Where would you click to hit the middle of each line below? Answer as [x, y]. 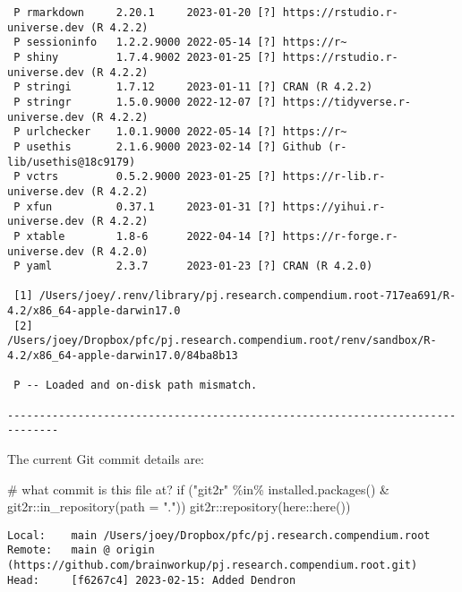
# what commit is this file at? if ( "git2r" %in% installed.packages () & [198, 489]
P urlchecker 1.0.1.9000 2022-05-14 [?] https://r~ [180, 132]
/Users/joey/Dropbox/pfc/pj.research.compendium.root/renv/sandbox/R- [222, 341]
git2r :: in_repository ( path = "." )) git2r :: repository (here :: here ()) [179, 506]
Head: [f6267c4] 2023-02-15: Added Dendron [152, 580]
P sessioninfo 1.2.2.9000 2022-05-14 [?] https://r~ [180, 43]
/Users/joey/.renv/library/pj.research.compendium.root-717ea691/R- [248, 296]
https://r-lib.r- [334, 177]
